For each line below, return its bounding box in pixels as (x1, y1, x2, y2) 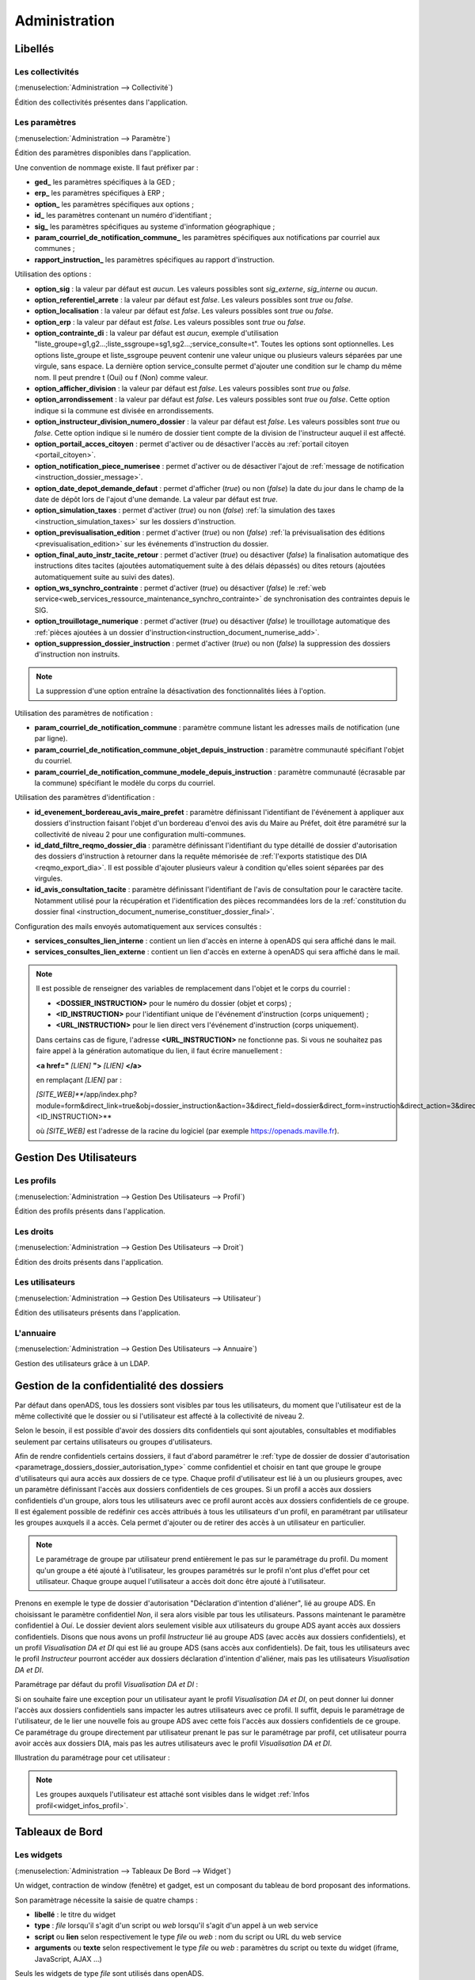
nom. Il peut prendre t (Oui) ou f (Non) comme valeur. (34, 372, 209, 382)
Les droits (14, 1226, 55, 1237)
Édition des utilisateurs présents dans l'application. (14, 1308, 181, 1318)
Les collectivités (14, 66, 79, 77)
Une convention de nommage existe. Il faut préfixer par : (14, 162, 199, 172)
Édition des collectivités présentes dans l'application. (14, 97, 188, 107)
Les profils (14, 1175, 57, 1186)
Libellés (14, 42, 55, 55)
